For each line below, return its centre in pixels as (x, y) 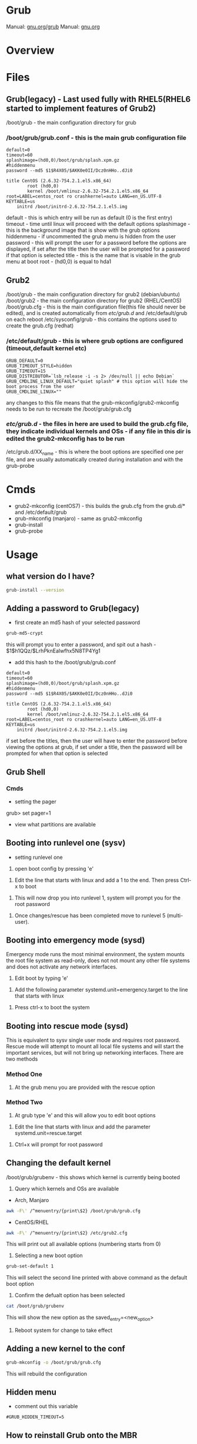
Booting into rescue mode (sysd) (67, 1026)
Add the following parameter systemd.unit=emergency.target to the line (101, 990)
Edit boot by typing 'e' (41, 978)
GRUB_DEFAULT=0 (25, 360)
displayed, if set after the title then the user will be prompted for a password (98, 249)
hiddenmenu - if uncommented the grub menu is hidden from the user (91, 237)
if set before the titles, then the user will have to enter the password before (97, 741)
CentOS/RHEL (31, 1222)
